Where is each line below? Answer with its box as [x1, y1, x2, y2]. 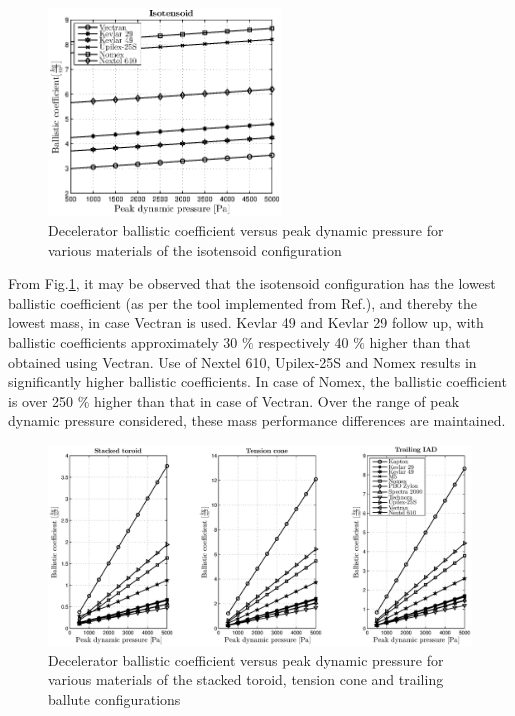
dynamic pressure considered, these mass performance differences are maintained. [8, 410, 506, 431]
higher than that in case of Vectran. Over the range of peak [94, 390, 460, 411]
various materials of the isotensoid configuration [48, 239, 342, 260]
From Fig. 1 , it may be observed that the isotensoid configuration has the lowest [8, 273, 496, 294]
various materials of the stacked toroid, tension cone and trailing [48, 669, 444, 690]
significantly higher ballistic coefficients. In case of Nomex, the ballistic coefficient [8, 371, 507, 392]
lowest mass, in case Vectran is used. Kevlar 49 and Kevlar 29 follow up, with [8, 312, 484, 333]
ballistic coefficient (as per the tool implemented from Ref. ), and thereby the [8, 292, 478, 313]
